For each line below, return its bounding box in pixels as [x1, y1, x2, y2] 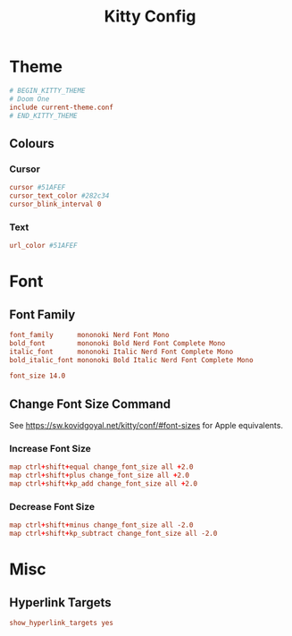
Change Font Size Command [9, 396, 171, 411]
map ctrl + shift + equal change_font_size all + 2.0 [9, 462, 194, 471]
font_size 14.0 [9, 371, 66, 381]
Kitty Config [104, 6, 196, 27]
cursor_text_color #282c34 [9, 191, 110, 200]
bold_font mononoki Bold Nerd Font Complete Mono [9, 338, 226, 348]
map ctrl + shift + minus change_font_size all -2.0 [9, 521, 194, 530]
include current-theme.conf [9, 103, 114, 112]
